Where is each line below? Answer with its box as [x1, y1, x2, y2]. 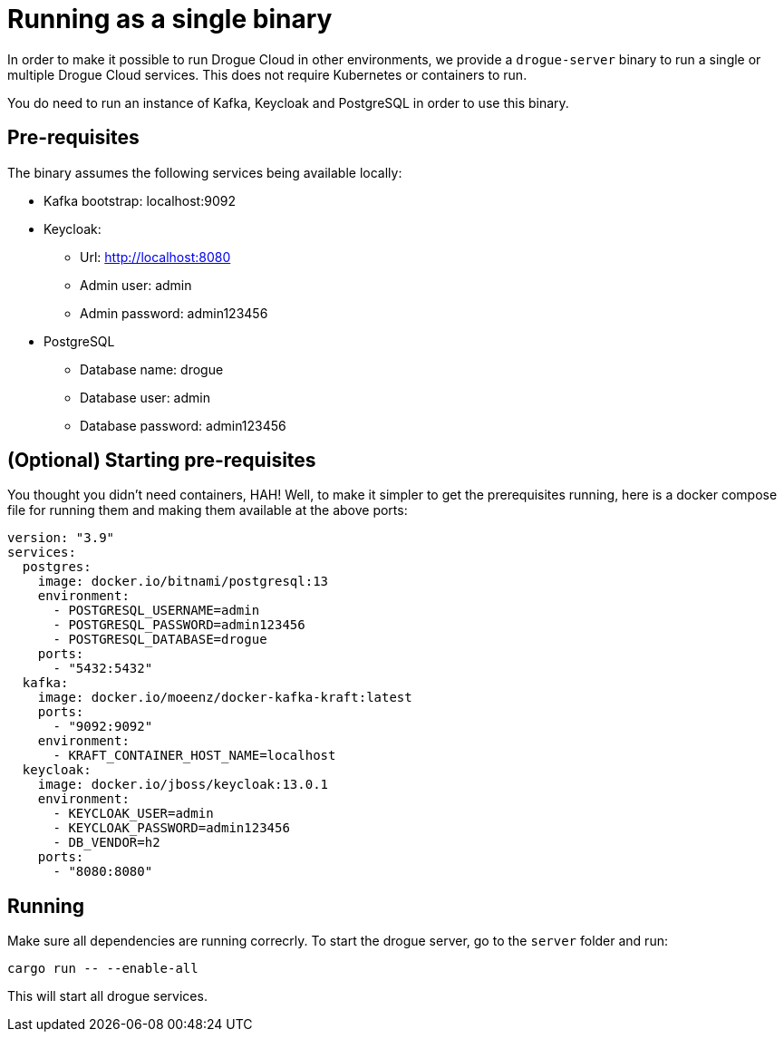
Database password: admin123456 [80, 417, 286, 433]
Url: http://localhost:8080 [80, 248, 231, 265]
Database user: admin [80, 389, 210, 405]
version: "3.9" [7, 530, 115, 546]
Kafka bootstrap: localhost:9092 [44, 192, 236, 209]
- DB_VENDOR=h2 [53, 835, 160, 850]
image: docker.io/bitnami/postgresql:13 [37, 574, 329, 589]
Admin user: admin [80, 277, 192, 293]
